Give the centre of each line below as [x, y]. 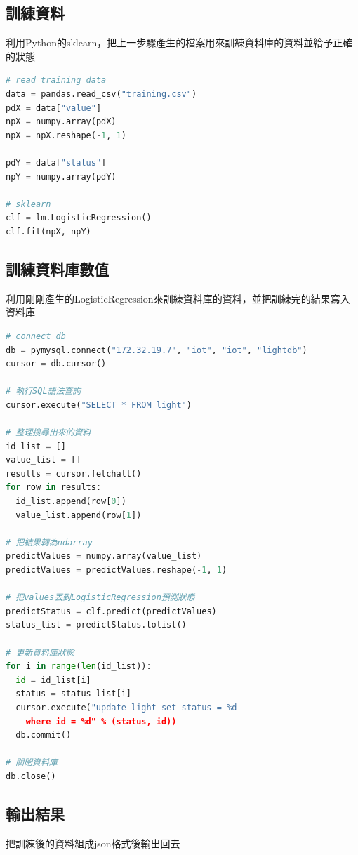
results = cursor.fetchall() [74, 473]
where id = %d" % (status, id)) [101, 721]
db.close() [31, 776]
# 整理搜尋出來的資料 [48, 433]
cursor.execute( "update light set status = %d [126, 707]
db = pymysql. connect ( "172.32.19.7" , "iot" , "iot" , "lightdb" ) [157, 350]
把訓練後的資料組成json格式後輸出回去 [93, 843]
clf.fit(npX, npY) [48, 231]
